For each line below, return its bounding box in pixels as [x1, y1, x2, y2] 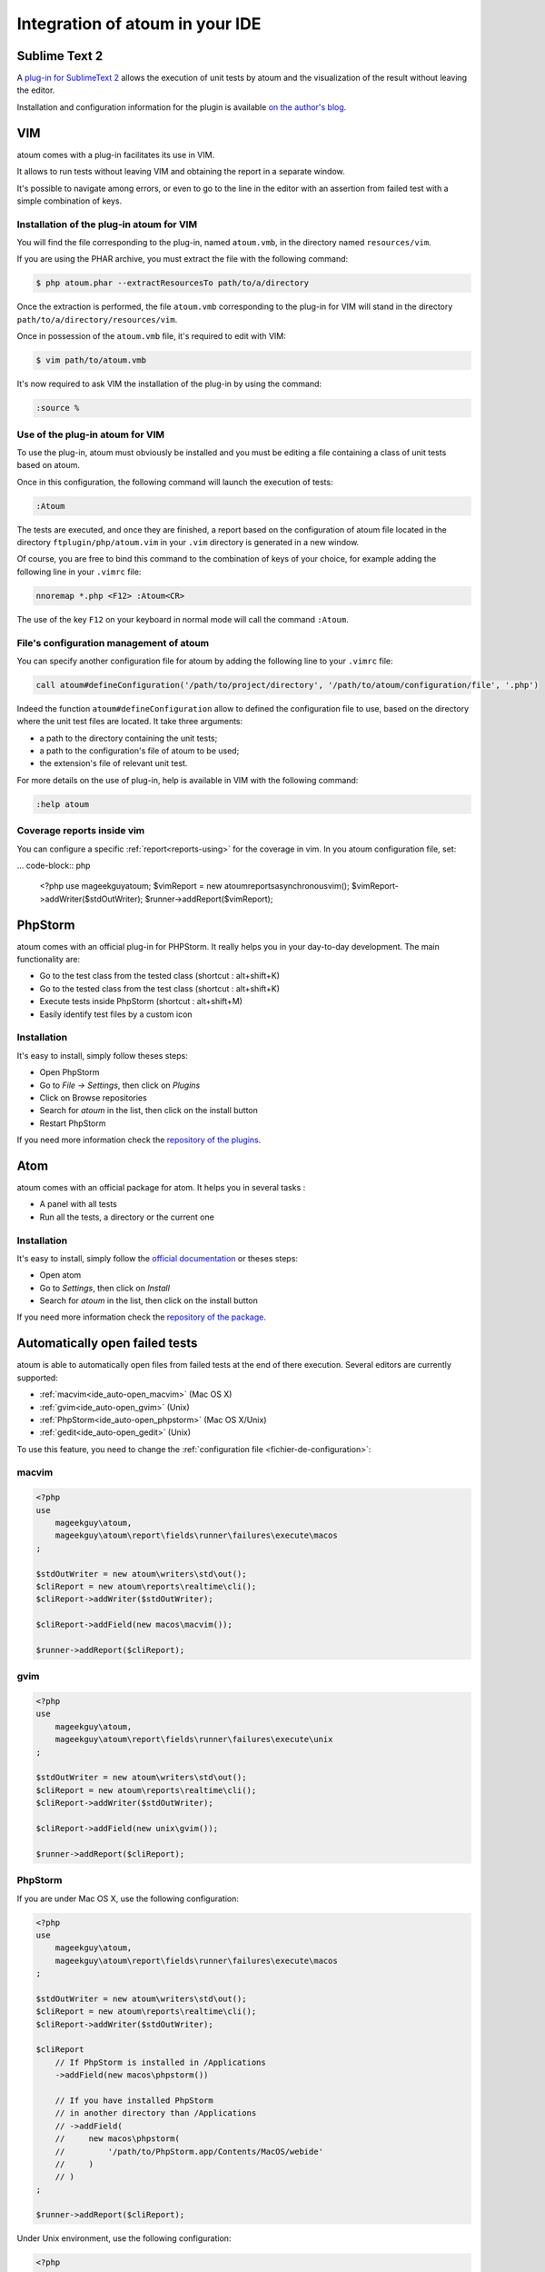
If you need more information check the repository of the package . [16, 1311, 267, 1322]
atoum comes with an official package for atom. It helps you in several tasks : [16, 1181, 306, 1192]
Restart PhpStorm [39, 1118, 106, 1129]
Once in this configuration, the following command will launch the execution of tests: [16, 476, 333, 487]
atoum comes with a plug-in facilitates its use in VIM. [16, 149, 215, 160]
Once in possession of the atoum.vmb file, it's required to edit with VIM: [16, 331, 286, 342]
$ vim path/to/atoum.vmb [35, 355, 147, 365]
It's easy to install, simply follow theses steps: [16, 1050, 188, 1061]
